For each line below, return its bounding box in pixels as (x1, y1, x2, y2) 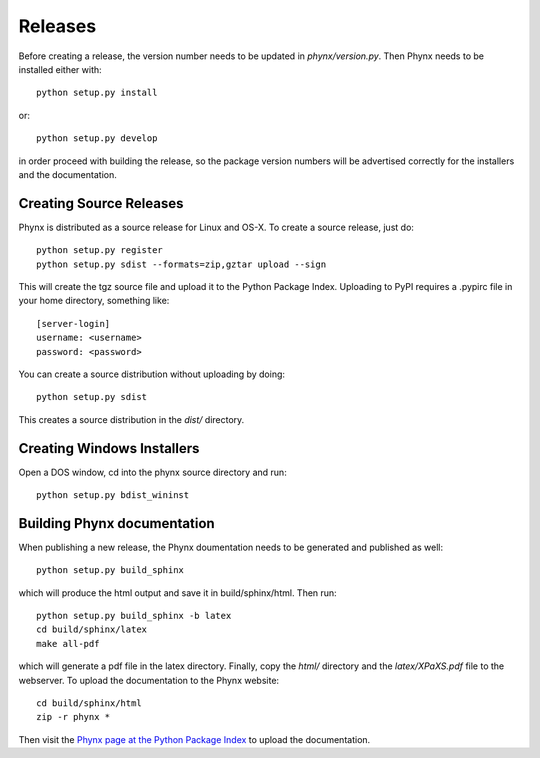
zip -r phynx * (36, 711, 111, 723)
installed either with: (18, 63, 102, 75)
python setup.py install (36, 87, 158, 99)
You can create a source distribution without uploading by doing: (18, 368, 285, 380)
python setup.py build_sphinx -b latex (36, 610, 232, 622)
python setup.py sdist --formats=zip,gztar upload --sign (36, 258, 327, 270)
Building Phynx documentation (18, 515, 215, 532)
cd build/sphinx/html (36, 698, 142, 709)
